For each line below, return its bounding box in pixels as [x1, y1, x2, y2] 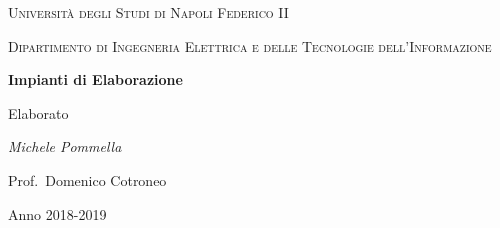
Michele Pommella [8, 136, 122, 157]
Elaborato [8, 102, 69, 123]
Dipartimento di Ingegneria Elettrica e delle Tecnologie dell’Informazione [8, 35, 492, 56]
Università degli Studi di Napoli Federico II [8, 2, 289, 22]
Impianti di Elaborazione [8, 69, 183, 90]
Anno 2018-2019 [8, 203, 107, 224]
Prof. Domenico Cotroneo [8, 169, 167, 190]
